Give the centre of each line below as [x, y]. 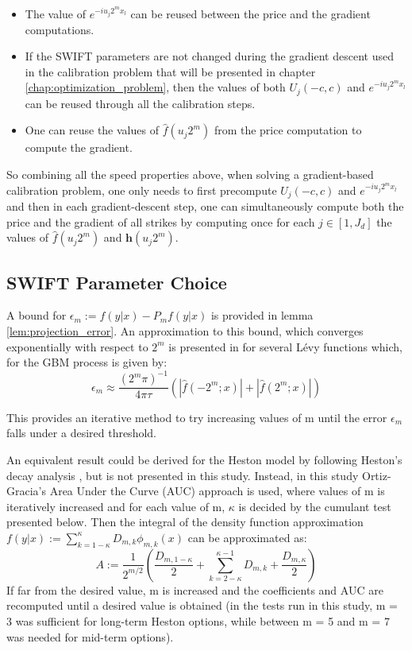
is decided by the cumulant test [315, 506]
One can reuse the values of [92, 130]
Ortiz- [376, 475]
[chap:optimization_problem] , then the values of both [155, 87]
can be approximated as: [247, 537]
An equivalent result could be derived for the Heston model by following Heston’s [204, 459]
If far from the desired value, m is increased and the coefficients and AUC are [195, 589]
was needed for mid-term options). [90, 636]
